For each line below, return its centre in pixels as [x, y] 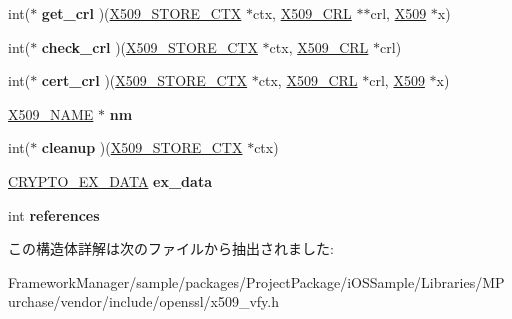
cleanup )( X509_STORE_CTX [142, 147]
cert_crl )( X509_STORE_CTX [144, 80]
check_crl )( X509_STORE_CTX [149, 46]
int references [54, 214]
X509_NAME [51, 113]
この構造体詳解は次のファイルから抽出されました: [171, 248]
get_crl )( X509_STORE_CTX [141, 13]
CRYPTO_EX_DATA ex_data [110, 180]
